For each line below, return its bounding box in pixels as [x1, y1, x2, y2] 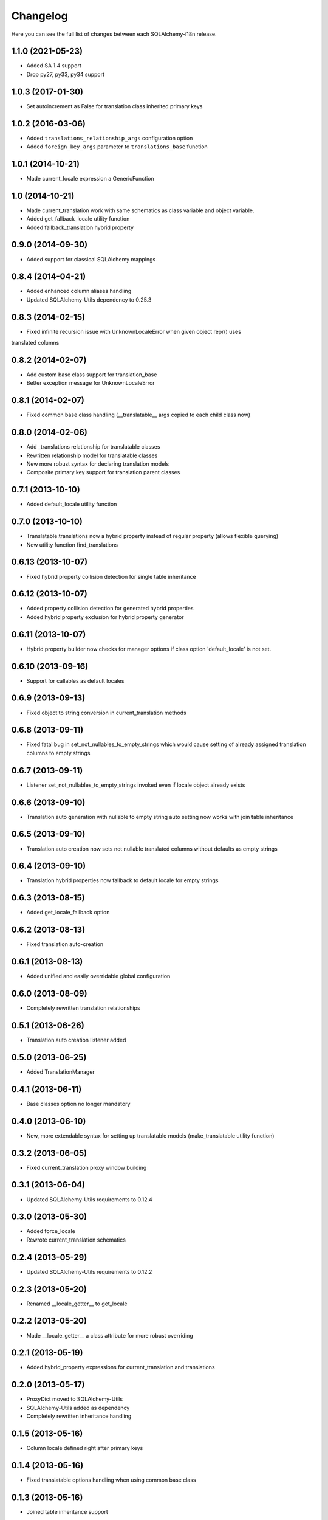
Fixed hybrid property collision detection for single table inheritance [26, 573, 197, 580]
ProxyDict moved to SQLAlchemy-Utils [26, 1395, 123, 1403]
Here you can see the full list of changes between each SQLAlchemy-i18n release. [11, 30, 217, 38]
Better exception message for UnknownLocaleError [26, 379, 155, 387]
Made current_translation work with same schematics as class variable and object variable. [26, 207, 255, 214]
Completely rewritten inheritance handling [26, 1412, 132, 1420]
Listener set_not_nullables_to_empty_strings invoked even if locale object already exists [26, 781, 245, 789]
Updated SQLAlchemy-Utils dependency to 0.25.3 [26, 295, 152, 303]
